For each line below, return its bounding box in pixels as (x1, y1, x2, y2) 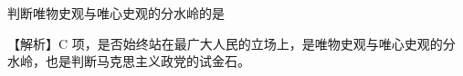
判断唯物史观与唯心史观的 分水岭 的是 (7, 4, 225, 22)
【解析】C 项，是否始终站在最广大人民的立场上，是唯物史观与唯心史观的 (7, 33, 443, 52)
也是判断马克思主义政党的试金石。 (45, 52, 250, 71)
